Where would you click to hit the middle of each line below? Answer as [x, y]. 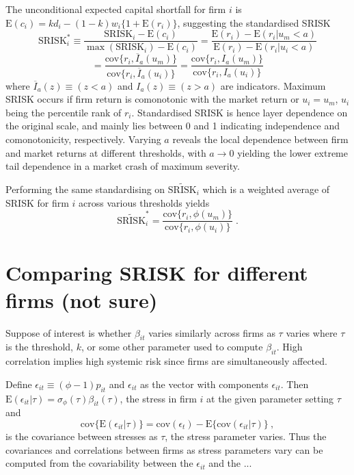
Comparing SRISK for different [157, 273]
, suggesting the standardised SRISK [254, 22]
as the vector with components [204, 384]
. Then [295, 384]
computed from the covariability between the [99, 463]
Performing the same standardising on [85, 189]
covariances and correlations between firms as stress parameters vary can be [164, 449]
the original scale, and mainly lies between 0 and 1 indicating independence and [173, 126]
